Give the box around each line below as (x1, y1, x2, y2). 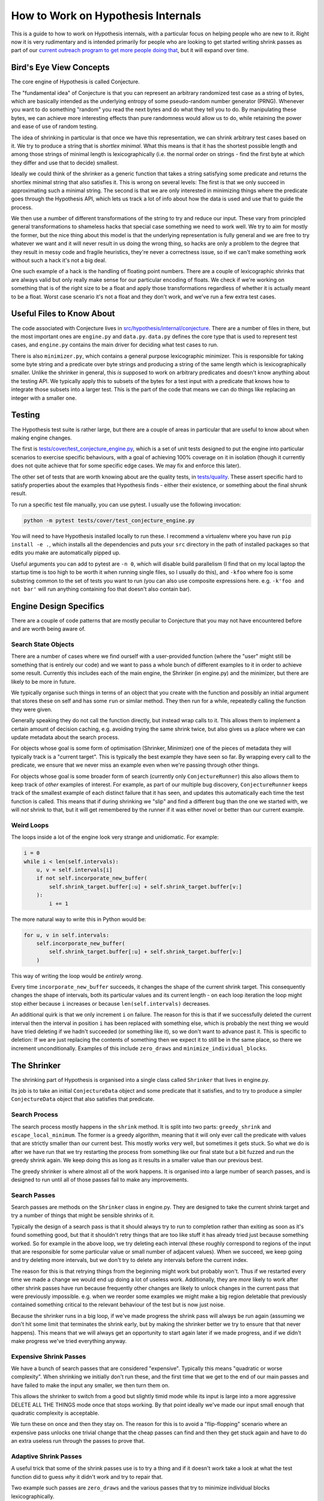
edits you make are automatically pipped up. (11, 549, 121, 557)
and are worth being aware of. (11, 625, 86, 633)
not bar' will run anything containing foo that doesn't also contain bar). (11, 585, 191, 593)
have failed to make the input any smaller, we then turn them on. (11, 1382, 170, 1389)
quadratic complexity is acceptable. (11, 1410, 100, 1417)
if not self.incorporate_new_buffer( (36, 875, 148, 882)
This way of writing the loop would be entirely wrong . (11, 972, 143, 979)
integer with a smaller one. (11, 394, 77, 402)
